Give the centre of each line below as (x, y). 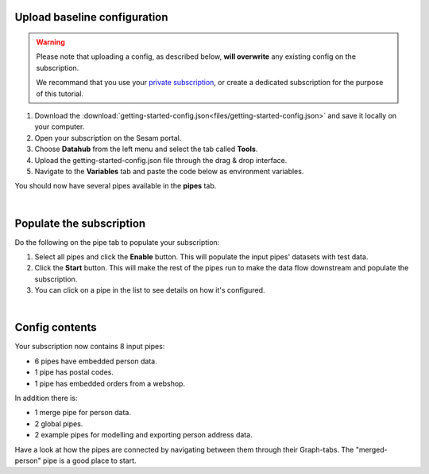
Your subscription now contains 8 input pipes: (90, 347)
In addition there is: (46, 398)
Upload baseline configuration (91, 17)
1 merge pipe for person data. (83, 413)
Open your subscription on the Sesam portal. (108, 138)
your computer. (60, 126)
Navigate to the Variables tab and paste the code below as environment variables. (169, 171)
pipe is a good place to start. (89, 460)
